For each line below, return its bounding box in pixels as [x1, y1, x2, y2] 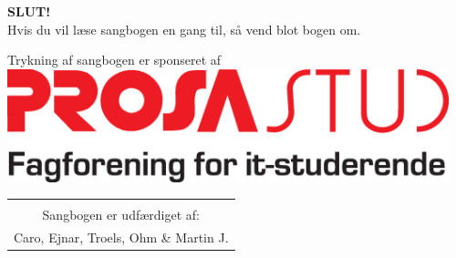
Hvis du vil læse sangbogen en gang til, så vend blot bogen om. [7, 19, 361, 38]
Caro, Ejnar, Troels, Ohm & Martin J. [14, 228, 229, 246]
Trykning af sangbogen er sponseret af [7, 50, 222, 69]
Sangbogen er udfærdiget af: [42, 205, 200, 224]
